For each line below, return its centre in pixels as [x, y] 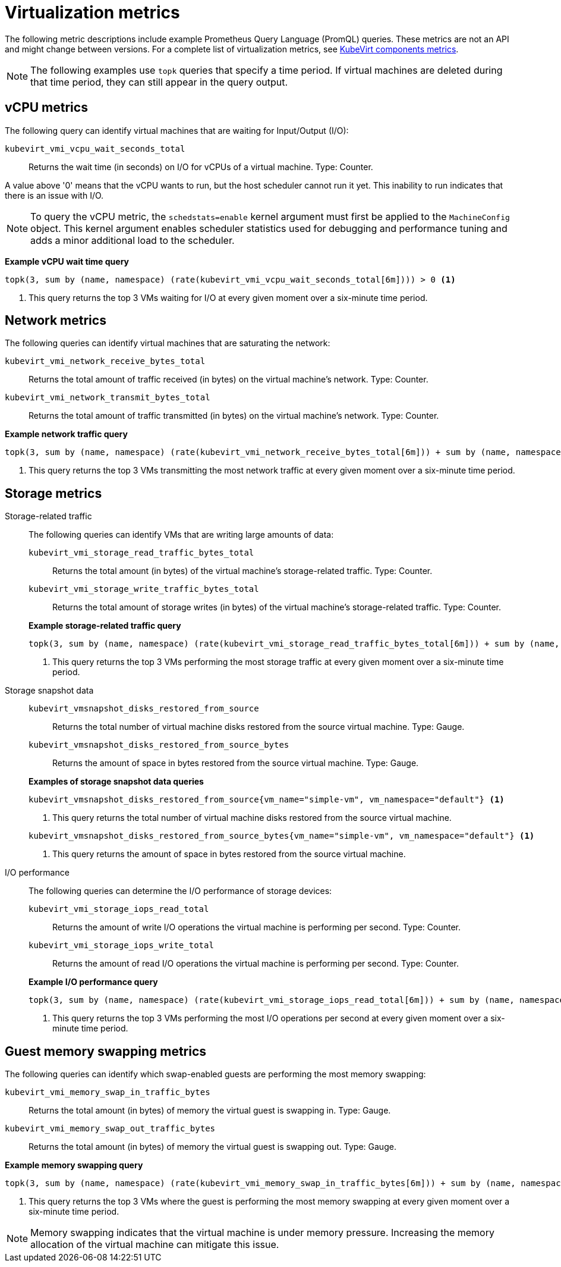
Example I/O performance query [93, 982]
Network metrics [56, 321]
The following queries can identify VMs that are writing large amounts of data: [181, 535]
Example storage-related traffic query [105, 626]
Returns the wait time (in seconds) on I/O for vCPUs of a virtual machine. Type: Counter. [201, 167]
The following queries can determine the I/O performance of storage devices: [180, 891]
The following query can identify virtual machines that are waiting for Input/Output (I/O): [177, 130]
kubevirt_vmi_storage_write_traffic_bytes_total [144, 589]
